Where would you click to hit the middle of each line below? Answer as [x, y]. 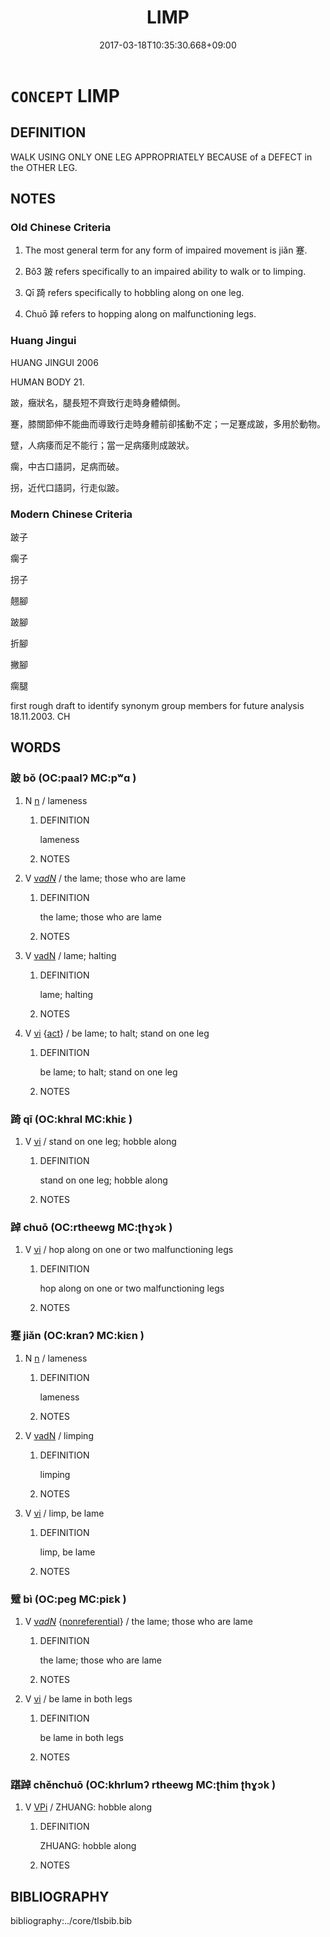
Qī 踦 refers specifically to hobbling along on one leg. [134, 293]
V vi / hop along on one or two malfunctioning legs [129, 1250]
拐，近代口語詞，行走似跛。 [67, 487]
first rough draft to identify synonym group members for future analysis [157, 706]
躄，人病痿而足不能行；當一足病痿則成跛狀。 [102, 445]
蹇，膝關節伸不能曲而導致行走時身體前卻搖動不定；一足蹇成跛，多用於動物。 [168, 423]
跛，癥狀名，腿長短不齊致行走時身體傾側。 [98, 402]
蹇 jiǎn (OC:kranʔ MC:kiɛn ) [77, 1336]
